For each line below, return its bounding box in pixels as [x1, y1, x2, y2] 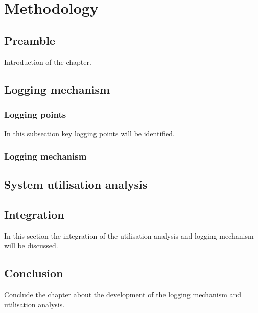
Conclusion [4, 265, 63, 281]
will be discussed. [4, 240, 58, 251]
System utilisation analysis [4, 176, 148, 192]
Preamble [4, 32, 55, 48]
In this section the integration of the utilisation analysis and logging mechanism [4, 230, 254, 241]
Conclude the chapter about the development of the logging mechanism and [4, 289, 242, 299]
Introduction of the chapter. [4, 56, 91, 67]
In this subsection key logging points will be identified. [4, 128, 175, 139]
